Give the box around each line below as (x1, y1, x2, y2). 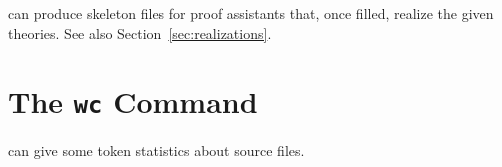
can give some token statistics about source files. (8, 140, 305, 161)
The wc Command (8, 81, 258, 122)
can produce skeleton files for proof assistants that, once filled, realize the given (8, 3, 494, 23)
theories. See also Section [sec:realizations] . (8, 22, 272, 43)
